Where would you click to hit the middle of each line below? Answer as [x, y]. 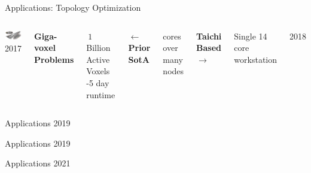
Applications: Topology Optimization [73, 7]
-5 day [98, 82]
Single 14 [251, 36]
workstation [256, 59]
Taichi [209, 36]
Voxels [98, 71]
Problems [54, 59]
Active [98, 59]
